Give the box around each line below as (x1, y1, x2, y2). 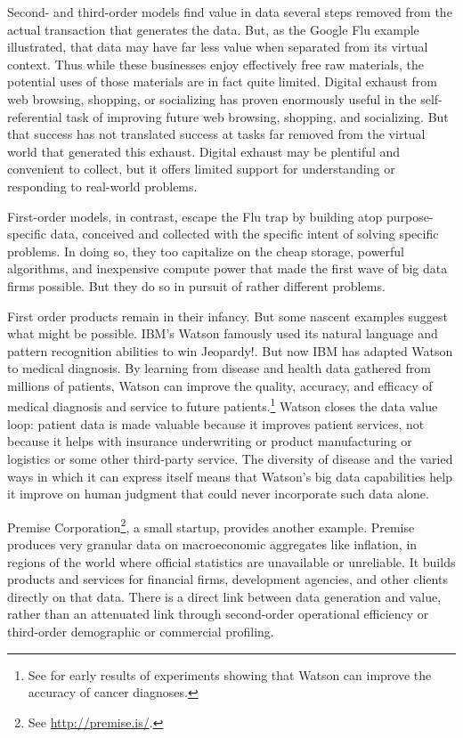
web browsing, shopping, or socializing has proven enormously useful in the (7, 89, 417, 108)
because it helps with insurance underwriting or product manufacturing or (7, 432, 412, 450)
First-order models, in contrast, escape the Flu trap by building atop (7, 207, 383, 225)
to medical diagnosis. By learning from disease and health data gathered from (7, 359, 431, 377)
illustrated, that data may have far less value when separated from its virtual (7, 37, 428, 56)
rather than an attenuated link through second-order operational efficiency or (7, 604, 429, 623)
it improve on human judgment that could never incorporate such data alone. (7, 484, 429, 503)
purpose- (386, 207, 434, 225)
